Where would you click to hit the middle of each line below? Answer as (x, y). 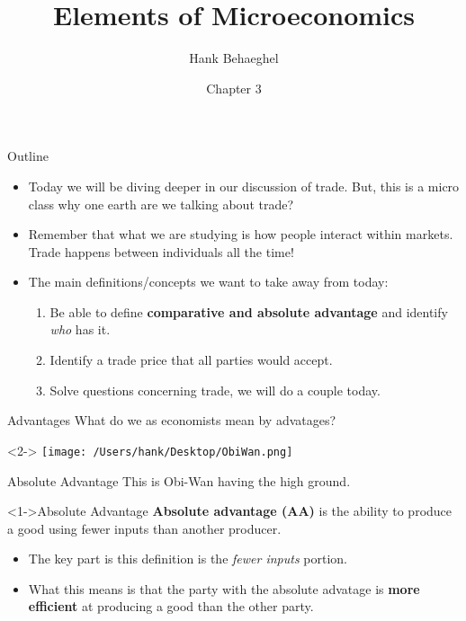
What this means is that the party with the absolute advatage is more (224, 588)
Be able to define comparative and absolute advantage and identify (249, 311)
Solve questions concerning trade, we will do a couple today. (215, 390)
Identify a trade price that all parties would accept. (191, 360)
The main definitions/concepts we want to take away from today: (208, 282)
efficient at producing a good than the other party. (171, 606)
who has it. (80, 329)
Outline (28, 156)
